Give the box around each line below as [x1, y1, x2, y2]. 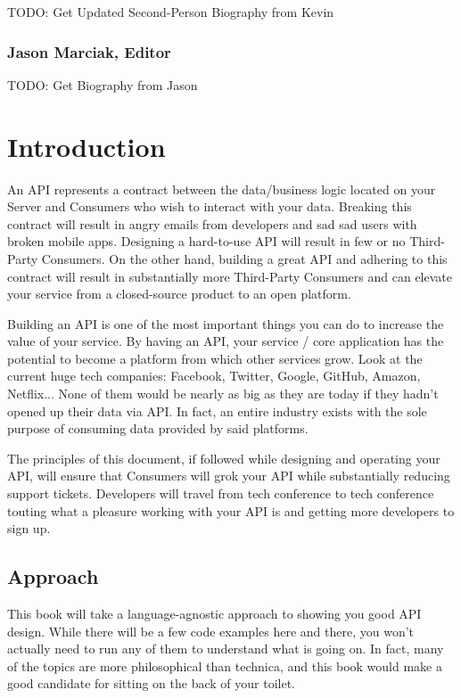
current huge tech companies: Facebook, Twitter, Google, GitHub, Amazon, [7, 366, 421, 385]
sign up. [7, 519, 51, 538]
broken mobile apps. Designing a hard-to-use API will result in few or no [7, 232, 406, 250]
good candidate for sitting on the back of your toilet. [7, 674, 295, 693]
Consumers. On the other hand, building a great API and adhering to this [41, 249, 448, 267]
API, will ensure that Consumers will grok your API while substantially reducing [7, 466, 450, 485]
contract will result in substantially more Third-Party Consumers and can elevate [7, 267, 452, 285]
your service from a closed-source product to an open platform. [7, 284, 351, 303]
